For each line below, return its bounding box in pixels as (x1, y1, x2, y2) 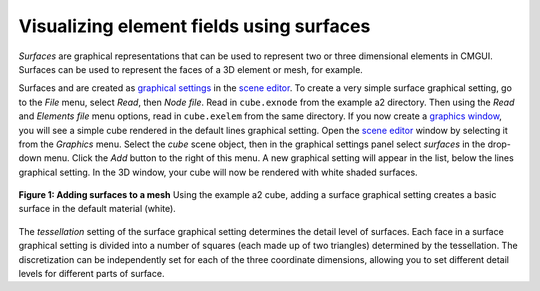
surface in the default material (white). (18, 203, 177, 215)
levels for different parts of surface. (18, 268, 165, 280)
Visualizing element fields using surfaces (18, 15, 371, 37)
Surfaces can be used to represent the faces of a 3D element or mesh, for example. (18, 63, 364, 75)
